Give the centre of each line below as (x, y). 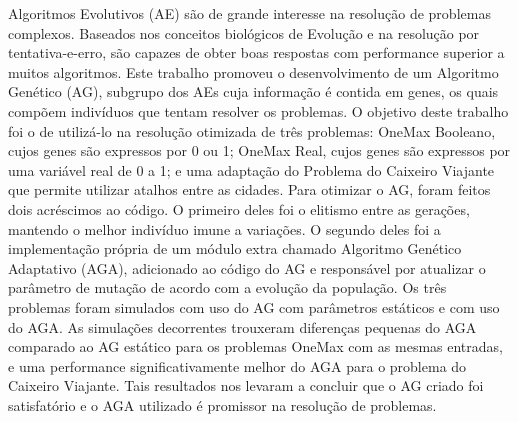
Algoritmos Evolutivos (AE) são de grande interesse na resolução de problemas (249, 13)
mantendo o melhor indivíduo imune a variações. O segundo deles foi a (224, 228)
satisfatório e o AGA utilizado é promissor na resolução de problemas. (222, 404)
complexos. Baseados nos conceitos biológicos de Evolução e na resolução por (244, 32)
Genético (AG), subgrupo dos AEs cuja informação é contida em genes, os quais (253, 91)
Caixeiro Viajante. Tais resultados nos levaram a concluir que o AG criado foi (246, 385)
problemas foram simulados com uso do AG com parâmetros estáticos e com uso (254, 306)
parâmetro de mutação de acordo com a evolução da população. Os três (227, 287)
